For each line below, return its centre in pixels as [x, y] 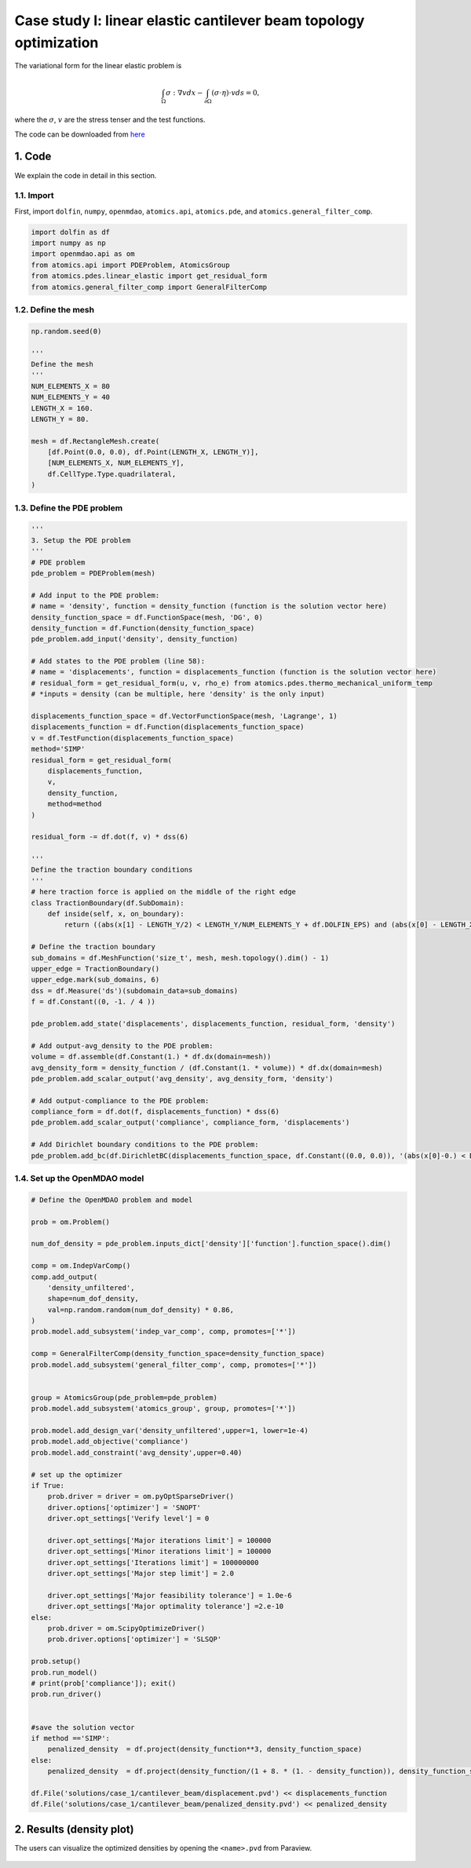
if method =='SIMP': [70, 1738]
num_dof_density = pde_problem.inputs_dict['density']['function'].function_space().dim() [211, 1244]
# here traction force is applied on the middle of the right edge [164, 892]
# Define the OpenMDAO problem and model [112, 1200]
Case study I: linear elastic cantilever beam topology [190, 20]
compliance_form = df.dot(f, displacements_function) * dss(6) [155, 1112]
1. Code [33, 157]
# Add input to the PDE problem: [95, 595]
